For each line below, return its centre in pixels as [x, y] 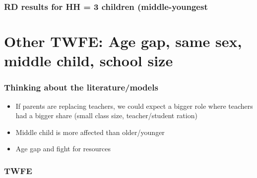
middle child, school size [89, 61]
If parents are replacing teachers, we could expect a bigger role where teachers [134, 106]
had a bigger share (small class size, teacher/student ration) [106, 115]
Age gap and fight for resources [63, 149]
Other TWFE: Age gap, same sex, [123, 41]
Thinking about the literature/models [81, 87]
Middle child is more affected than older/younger [90, 132]
